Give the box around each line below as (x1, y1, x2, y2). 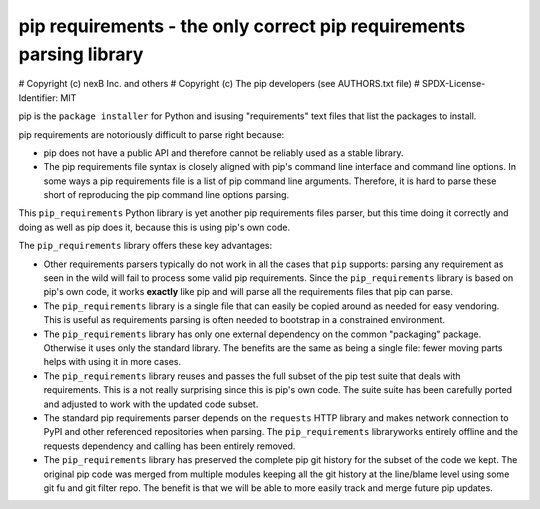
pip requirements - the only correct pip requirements (18, 15, 466, 37)
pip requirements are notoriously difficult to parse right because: (18, 128, 285, 140)
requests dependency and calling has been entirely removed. (43, 440, 296, 452)
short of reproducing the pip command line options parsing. (43, 189, 290, 201)
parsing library (18, 43, 144, 65)
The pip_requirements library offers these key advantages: (18, 240, 273, 252)
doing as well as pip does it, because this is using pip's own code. (18, 221, 290, 233)
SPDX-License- (421, 78, 486, 90)
